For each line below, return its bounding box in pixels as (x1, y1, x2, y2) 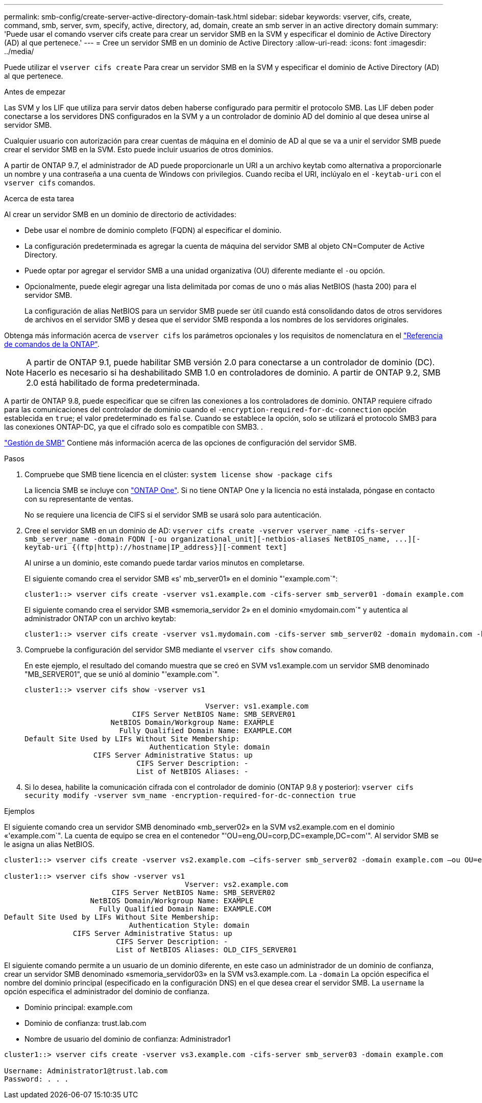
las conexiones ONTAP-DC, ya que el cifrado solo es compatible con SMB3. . (4, 423, 263, 431)
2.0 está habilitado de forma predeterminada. (26, 378, 200, 388)
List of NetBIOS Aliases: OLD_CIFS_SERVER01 (116, 946, 297, 954)
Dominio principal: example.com (25, 1003, 133, 1012)
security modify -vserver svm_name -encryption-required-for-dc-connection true (25, 791, 356, 800)
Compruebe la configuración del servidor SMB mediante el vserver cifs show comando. (25, 645, 333, 654)
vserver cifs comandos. (4, 178, 95, 187)
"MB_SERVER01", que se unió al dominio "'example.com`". (25, 670, 220, 678)
